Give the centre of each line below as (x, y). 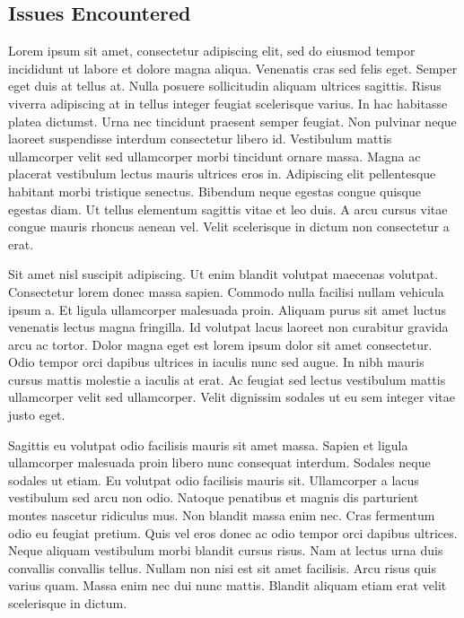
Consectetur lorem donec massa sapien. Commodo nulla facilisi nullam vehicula (226, 291)
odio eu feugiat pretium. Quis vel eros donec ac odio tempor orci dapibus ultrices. (233, 532)
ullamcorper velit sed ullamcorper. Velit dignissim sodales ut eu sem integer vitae (232, 397)
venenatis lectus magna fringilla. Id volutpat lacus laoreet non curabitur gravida (228, 327)
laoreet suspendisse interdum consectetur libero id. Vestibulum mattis (200, 139)
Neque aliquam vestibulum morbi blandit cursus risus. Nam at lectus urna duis (226, 550)
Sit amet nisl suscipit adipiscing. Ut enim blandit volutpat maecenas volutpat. (223, 274)
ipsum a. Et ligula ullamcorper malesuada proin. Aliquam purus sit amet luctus (228, 309)
